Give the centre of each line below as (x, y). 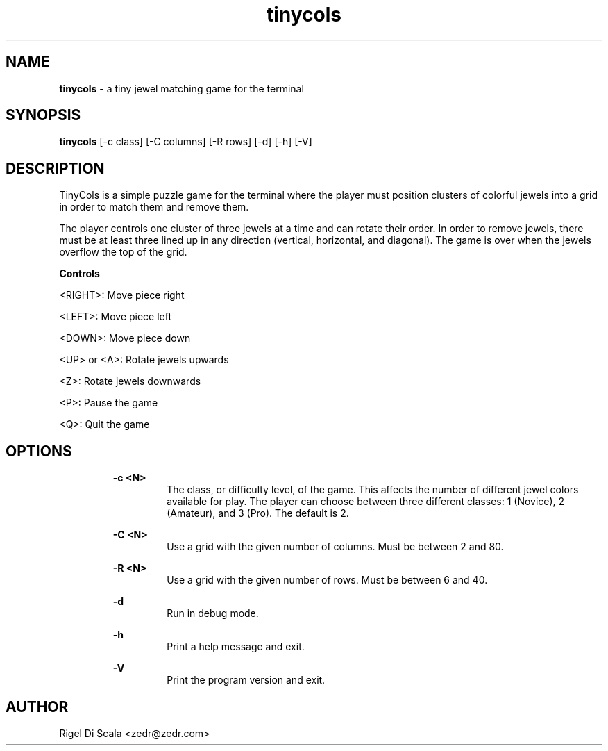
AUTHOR (37, 707)
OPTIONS (39, 451)
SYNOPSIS (43, 115)
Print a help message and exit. (236, 647)
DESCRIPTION (55, 168)
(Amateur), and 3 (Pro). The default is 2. (258, 513)
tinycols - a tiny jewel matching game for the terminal (181, 88)
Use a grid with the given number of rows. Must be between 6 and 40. (327, 580)
